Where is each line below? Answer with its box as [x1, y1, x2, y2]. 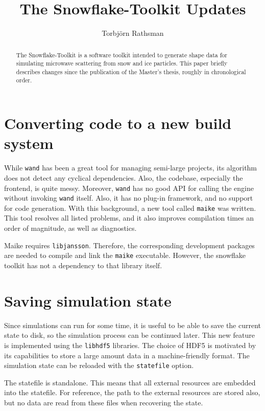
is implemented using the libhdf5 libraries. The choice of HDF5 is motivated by [4, 339, 256, 350]
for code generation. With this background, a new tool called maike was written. [4, 202, 256, 213]
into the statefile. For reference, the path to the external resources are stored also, [4, 387, 260, 398]
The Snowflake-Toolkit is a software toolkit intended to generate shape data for [16, 50, 227, 59]
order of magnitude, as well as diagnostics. [4, 223, 137, 233]
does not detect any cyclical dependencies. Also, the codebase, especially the [4, 172, 243, 183]
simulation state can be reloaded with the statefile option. [4, 360, 194, 371]
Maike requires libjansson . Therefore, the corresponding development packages [4, 240, 255, 250]
